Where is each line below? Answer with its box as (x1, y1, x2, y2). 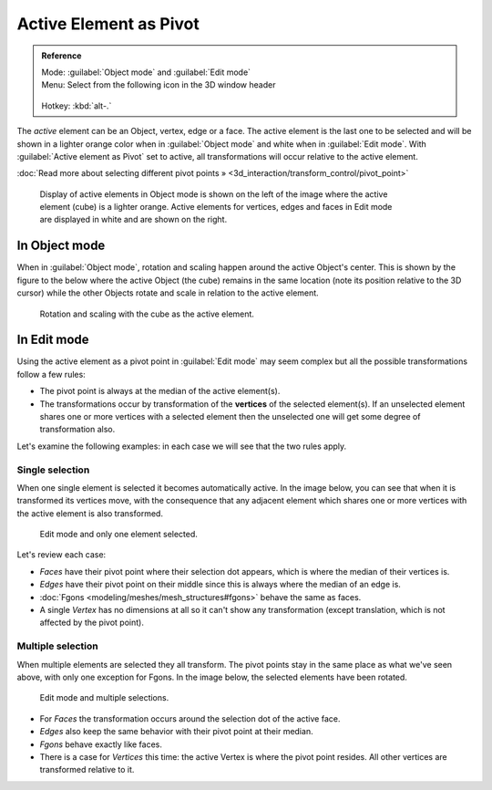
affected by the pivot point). (39, 617, 145, 629)
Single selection (16, 463, 90, 476)
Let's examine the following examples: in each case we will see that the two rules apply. (16, 441, 347, 452)
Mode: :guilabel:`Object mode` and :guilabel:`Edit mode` (41, 67, 251, 78)
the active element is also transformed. (16, 507, 164, 519)
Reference (41, 50, 82, 61)
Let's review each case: (16, 549, 107, 560)
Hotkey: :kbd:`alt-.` (41, 100, 112, 111)
